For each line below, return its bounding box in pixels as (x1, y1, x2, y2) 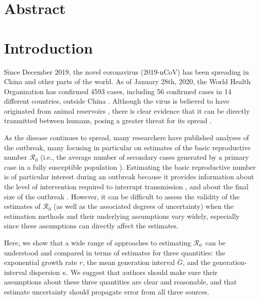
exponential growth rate (4, 257, 77, 267)
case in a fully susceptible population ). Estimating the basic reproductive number (4, 161, 256, 172)
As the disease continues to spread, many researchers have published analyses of (4, 132, 249, 143)
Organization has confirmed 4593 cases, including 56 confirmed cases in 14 (4, 86, 231, 96)
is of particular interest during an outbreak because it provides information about (4, 171, 254, 182)
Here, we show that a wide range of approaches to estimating (4, 237, 191, 247)
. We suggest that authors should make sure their (66, 266, 217, 277)
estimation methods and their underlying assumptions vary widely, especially (4, 210, 240, 221)
